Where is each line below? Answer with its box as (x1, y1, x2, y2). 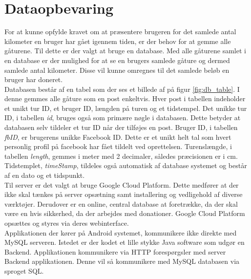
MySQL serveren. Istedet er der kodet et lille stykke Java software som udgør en (4, 237, 245, 247)
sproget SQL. (4, 265, 44, 276)
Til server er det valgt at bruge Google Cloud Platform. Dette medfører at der (4, 179, 239, 190)
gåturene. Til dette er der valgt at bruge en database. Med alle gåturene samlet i (4, 45, 246, 56)
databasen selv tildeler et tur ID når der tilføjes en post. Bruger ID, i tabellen (4, 122, 238, 132)
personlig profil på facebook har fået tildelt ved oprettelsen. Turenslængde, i (4, 141, 232, 151)
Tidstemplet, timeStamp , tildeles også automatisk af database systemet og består (4, 160, 247, 171)
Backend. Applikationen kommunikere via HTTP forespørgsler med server (4, 246, 226, 257)
